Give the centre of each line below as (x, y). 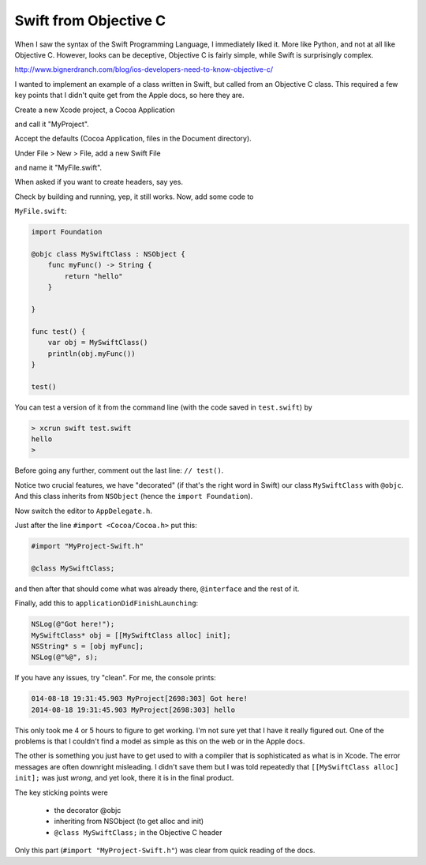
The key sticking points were (61, 792)
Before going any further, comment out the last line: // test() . (119, 470)
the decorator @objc (88, 810)
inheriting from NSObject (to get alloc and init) (129, 822)
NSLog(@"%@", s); (65, 657)
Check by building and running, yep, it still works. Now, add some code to (134, 197)
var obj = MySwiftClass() (98, 343)
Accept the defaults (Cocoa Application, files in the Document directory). (133, 139)
